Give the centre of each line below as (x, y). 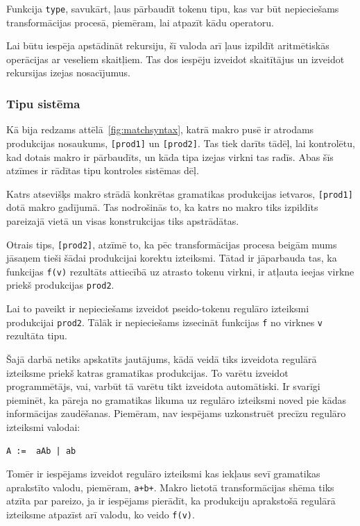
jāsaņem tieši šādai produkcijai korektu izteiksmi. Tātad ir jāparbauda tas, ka (172, 258)
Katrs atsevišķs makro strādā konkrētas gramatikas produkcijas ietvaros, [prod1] (180, 193)
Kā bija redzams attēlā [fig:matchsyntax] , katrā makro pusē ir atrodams (160, 129)
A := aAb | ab (41, 451)
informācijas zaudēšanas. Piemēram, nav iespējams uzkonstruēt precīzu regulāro (176, 413)
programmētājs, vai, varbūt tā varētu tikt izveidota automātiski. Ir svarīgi (163, 386)
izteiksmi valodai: (43, 426)
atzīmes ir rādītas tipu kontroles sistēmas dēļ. (103, 170)
